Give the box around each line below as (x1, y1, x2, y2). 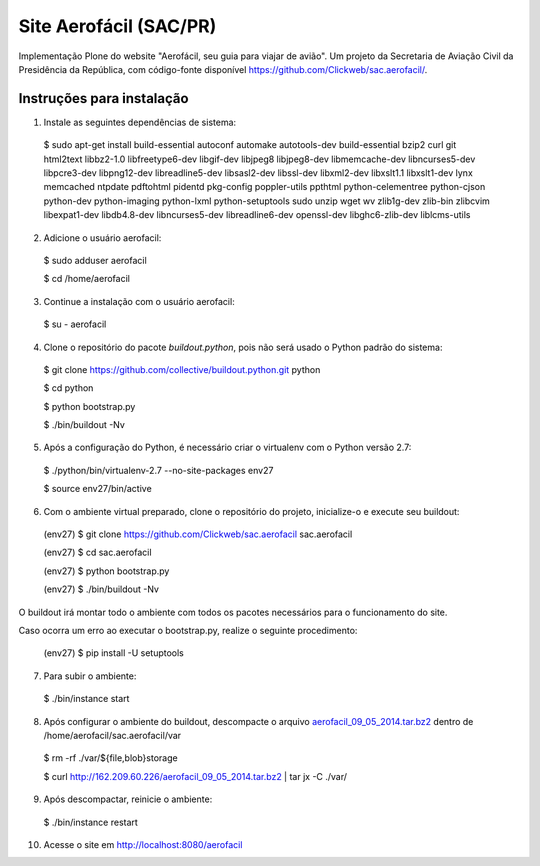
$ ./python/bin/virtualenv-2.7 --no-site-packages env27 (43, 464, 274, 476)
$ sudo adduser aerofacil (43, 254, 147, 266)
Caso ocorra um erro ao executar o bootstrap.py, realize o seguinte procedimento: (18, 625, 358, 636)
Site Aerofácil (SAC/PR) (18, 15, 217, 37)
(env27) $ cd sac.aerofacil (43, 546, 152, 559)
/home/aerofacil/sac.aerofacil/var (43, 729, 182, 741)
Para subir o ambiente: (43, 670, 137, 682)
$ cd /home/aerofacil (43, 273, 130, 285)
